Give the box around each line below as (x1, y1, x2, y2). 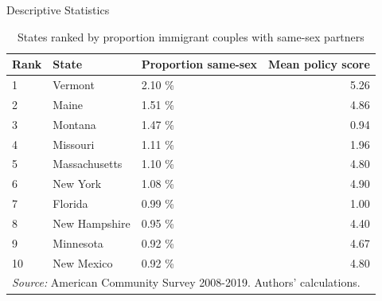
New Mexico (53, 254, 113, 271)
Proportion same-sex (141, 56, 258, 72)
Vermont (53, 76, 95, 93)
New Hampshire (53, 214, 131, 231)
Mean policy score (268, 56, 370, 72)
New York (53, 175, 102, 192)
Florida (53, 195, 88, 212)
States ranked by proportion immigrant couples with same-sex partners (18, 28, 364, 45)
